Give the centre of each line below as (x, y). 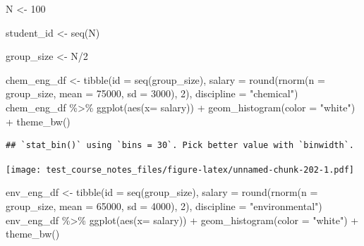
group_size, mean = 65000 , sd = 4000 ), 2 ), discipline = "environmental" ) (164, 206)
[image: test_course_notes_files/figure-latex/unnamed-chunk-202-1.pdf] (180, 170)
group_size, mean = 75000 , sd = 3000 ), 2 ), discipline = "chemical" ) (152, 93)
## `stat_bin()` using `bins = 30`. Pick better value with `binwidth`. (180, 146)
